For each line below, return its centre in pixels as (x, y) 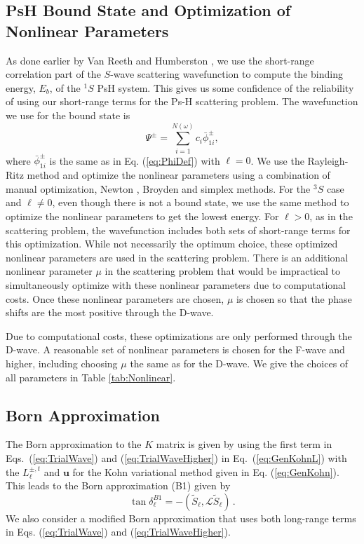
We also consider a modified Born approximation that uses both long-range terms (181, 518)
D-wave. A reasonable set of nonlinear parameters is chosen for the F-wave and (175, 349)
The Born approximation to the (74, 444)
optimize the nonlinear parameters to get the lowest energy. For (142, 216)
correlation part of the (53, 74)
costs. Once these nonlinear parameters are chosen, (115, 298)
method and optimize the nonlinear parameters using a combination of (178, 175)
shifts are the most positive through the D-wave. (110, 312)
